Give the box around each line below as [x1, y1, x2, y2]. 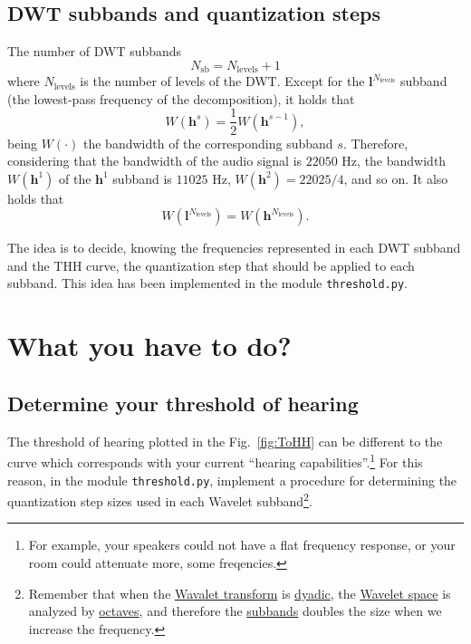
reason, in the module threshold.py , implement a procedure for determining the [7, 470, 457, 489]
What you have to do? [7, 327, 292, 364]
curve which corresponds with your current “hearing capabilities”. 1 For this [7, 450, 423, 471]
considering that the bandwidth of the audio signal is [7, 151, 303, 170]
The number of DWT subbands [7, 42, 182, 61]
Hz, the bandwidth [341, 151, 447, 170]
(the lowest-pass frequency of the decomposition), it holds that [7, 89, 355, 108]
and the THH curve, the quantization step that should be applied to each [7, 255, 415, 274]
